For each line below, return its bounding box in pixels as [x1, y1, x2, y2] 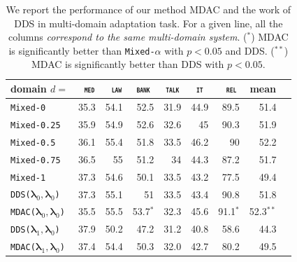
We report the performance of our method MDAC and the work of [6, 2, 291, 16]
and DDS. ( [225, 43, 275, 57]
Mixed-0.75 [10, 155, 61, 165]
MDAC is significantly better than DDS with [31, 57, 224, 71]
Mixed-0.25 [10, 120, 61, 130]
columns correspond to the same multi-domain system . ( [8, 29, 247, 44]
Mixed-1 [10, 172, 46, 183]
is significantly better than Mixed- [8, 43, 155, 57]
